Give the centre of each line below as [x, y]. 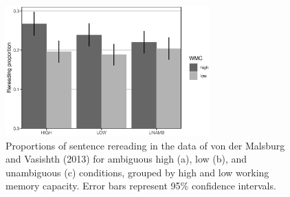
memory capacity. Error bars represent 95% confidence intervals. [141, 186]
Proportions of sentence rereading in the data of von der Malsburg [145, 145]
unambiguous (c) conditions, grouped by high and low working [137, 172]
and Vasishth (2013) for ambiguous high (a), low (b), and [126, 159]
